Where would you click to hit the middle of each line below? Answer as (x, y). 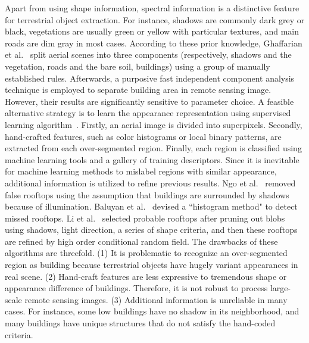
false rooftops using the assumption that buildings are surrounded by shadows (147, 194)
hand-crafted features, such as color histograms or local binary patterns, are (143, 136)
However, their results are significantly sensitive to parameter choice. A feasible (149, 101)
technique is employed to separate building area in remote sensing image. (138, 90)
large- (280, 288)
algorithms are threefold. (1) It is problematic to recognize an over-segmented (146, 253)
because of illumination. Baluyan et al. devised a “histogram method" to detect (151, 206)
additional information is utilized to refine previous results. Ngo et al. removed (150, 183)
